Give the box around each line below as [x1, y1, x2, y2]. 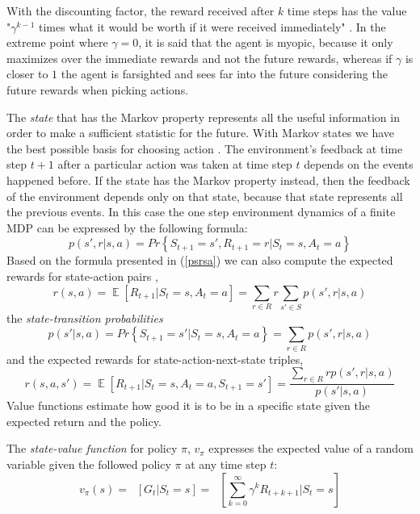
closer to [6, 65, 48, 82]
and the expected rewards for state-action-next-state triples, [6, 350, 304, 367]
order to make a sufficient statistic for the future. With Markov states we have [6, 124, 395, 141]
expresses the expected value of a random [208, 440, 414, 457]
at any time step [185, 455, 267, 472]
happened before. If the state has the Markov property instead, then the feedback [6, 171, 410, 188]
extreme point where [6, 34, 108, 51]
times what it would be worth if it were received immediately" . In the [39, 18, 386, 35]
